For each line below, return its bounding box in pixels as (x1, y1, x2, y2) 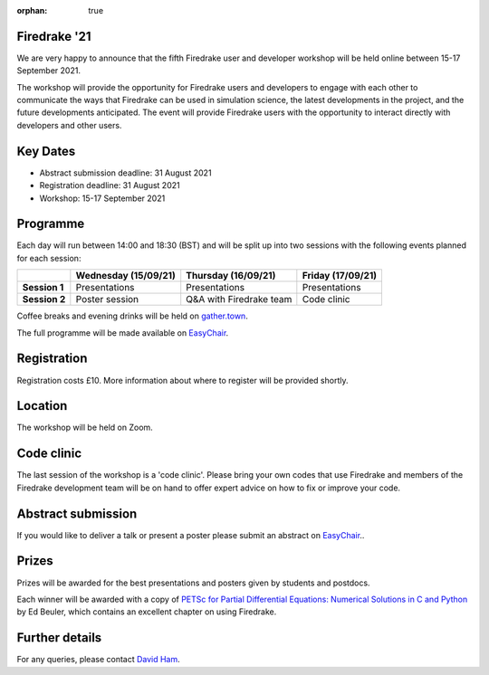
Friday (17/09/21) (302, 270, 378, 282)
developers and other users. (16, 119, 122, 130)
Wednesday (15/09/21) (75, 270, 176, 282)
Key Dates (16, 143, 76, 158)
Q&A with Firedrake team (186, 293, 292, 306)
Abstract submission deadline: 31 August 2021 (39, 167, 212, 178)
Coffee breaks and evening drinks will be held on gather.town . (16, 310, 248, 321)
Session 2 (22, 293, 66, 306)
